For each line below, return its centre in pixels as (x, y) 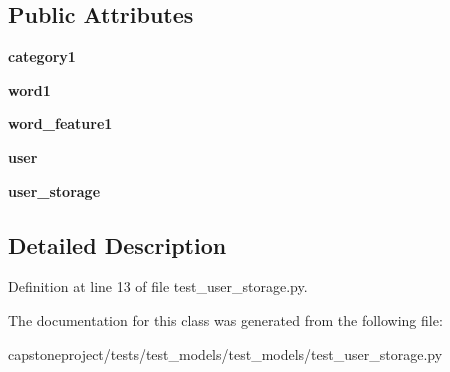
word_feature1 (60, 123)
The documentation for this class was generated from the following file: (225, 319)
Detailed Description (117, 244)
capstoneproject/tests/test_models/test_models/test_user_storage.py (225, 353)
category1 (42, 56)
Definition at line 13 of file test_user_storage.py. (158, 286)
